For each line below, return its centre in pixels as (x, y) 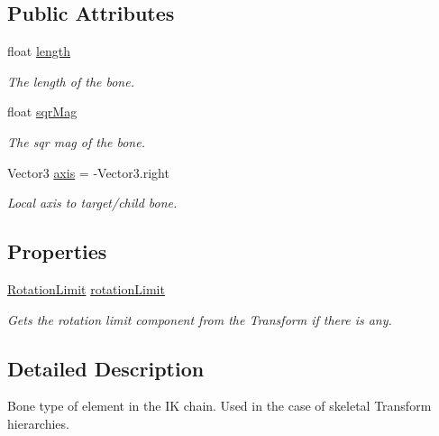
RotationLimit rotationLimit (86, 288)
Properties (57, 251)
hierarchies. (38, 423)
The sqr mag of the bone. (76, 141)
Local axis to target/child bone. (92, 203)
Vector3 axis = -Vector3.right (88, 172)
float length (39, 51)
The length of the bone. (71, 81)
